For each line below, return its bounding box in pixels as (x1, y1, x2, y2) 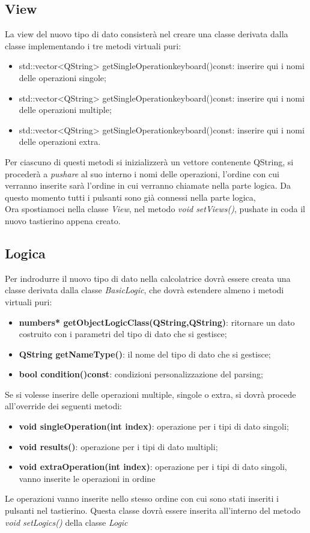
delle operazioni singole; (19, 71, 106, 84)
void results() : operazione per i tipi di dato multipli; (19, 440, 218, 452)
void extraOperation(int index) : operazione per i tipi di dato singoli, (19, 460, 287, 473)
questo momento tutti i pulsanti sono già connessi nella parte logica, (5, 190, 256, 203)
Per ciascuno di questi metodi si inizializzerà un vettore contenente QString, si (5, 155, 294, 168)
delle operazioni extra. (19, 135, 101, 148)
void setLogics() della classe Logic (5, 516, 128, 528)
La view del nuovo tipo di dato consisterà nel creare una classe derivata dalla (5, 28, 288, 40)
